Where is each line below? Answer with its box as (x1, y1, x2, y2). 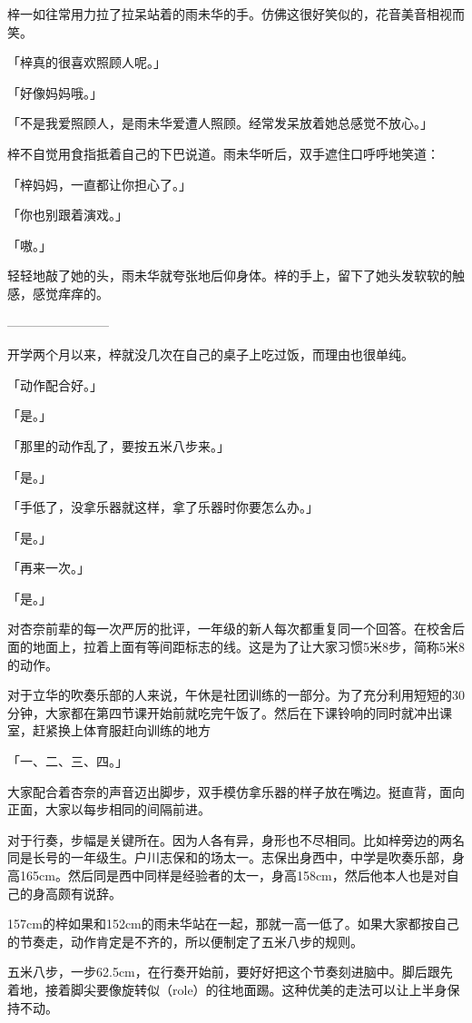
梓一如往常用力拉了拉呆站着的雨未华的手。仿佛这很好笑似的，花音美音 (7, 5, 427, 23)
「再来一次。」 (7, 558, 90, 577)
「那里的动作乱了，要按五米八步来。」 (7, 436, 230, 455)
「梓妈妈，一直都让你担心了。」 (7, 174, 192, 193)
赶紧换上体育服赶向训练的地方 (32, 721, 211, 740)
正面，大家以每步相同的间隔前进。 (7, 800, 211, 819)
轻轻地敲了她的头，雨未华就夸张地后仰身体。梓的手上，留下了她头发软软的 (7, 266, 452, 285)
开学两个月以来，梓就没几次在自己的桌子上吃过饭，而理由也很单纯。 (7, 345, 414, 364)
